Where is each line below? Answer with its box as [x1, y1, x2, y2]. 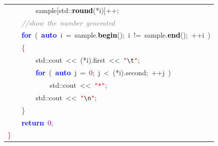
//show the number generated [22, 17, 115, 28]
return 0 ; [22, 117, 53, 127]
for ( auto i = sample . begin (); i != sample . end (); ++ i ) [22, 30, 210, 40]
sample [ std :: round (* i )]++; [35, 5, 119, 15]
